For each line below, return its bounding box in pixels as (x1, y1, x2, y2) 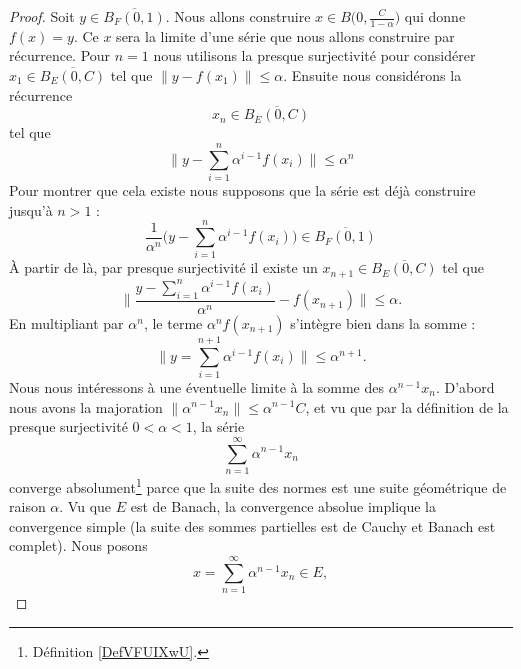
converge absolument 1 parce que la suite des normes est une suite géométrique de (9, 473, 507, 497)
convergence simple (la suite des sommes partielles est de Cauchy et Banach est (9, 515, 496, 536)
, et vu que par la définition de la (305, 396, 509, 417)
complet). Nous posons (9, 535, 148, 556)
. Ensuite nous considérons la (283, 65, 462, 86)
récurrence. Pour (9, 45, 111, 66)
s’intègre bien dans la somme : (290, 312, 476, 333)
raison (9, 496, 46, 517)
